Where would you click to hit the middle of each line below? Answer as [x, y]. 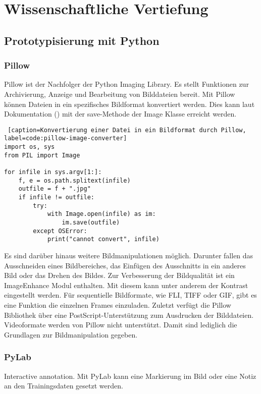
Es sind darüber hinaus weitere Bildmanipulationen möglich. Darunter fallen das [129, 255]
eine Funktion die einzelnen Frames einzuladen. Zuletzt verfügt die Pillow [118, 304]
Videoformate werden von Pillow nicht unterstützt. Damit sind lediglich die [121, 325]
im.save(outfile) [91, 222]
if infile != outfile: [56, 197]
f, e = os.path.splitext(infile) [74, 180]
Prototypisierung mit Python [82, 40]
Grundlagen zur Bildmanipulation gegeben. [71, 334]
